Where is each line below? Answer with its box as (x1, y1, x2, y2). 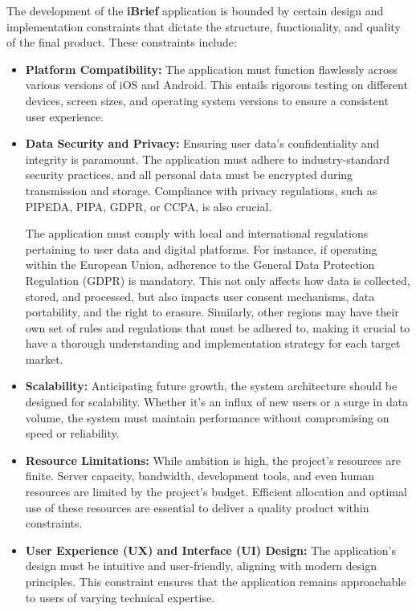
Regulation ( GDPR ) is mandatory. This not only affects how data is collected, (25, 271, 410, 288)
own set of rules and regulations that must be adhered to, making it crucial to (25, 319, 410, 336)
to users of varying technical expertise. (25, 589, 215, 605)
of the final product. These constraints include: (6, 34, 237, 51)
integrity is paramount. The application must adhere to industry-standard (25, 150, 390, 167)
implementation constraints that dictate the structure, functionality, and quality (6, 18, 401, 35)
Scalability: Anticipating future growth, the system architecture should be (25, 377, 398, 394)
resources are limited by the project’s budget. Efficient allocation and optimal (25, 483, 407, 500)
